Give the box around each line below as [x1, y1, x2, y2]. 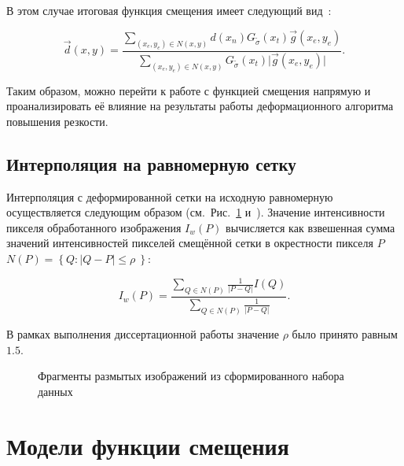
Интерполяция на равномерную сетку [6, 151, 296, 176]
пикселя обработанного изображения [6, 219, 182, 235]
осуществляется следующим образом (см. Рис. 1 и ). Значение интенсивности [6, 204, 385, 220]
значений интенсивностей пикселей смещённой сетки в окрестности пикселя [6, 235, 373, 251]
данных [38, 383, 73, 399]
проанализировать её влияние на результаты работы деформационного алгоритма [6, 98, 394, 114]
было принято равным [292, 326, 398, 342]
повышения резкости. [6, 113, 108, 129]
